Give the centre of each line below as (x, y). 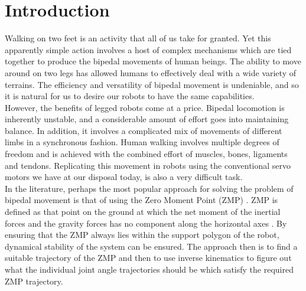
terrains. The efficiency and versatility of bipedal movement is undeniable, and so (152, 84)
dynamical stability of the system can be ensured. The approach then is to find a (151, 246)
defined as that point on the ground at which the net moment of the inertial (143, 212)
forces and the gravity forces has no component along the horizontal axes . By (146, 223)
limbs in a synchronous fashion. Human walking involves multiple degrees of (142, 142)
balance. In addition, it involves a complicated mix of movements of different (144, 130)
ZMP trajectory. (34, 281)
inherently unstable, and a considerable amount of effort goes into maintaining (147, 119)
